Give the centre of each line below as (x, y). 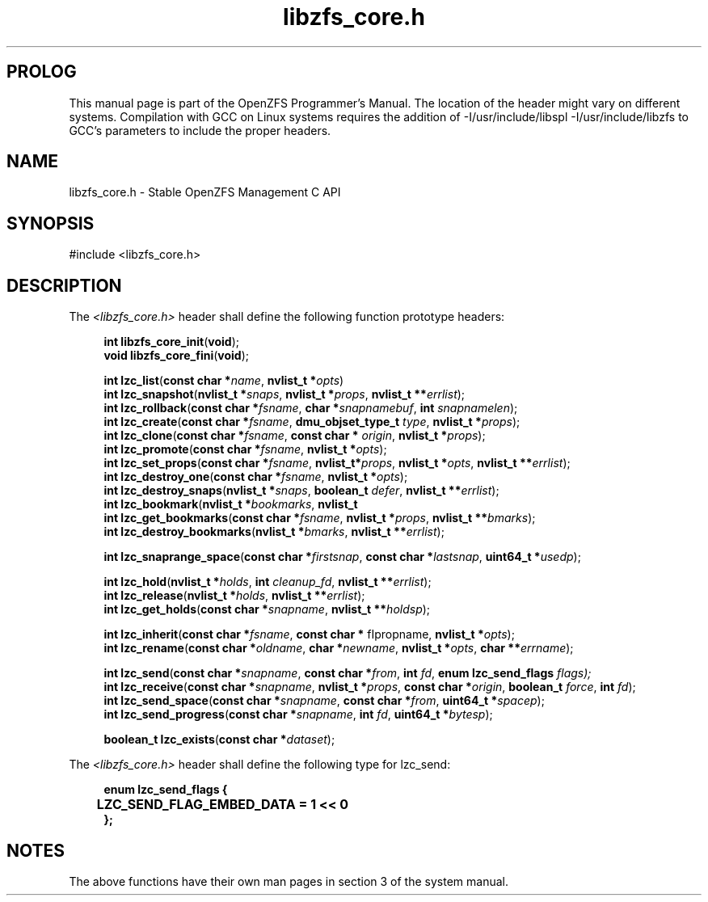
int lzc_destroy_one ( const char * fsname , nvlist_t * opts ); (256, 477)
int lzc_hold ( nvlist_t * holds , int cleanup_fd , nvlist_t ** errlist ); (268, 582)
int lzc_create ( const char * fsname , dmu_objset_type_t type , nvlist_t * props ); (312, 422)
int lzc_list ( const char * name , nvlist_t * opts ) (224, 381)
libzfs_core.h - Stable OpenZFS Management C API (205, 192)
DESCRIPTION (64, 285)
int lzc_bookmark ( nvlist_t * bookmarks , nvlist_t (231, 504)
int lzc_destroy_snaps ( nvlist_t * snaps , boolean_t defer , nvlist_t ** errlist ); (301, 491)
